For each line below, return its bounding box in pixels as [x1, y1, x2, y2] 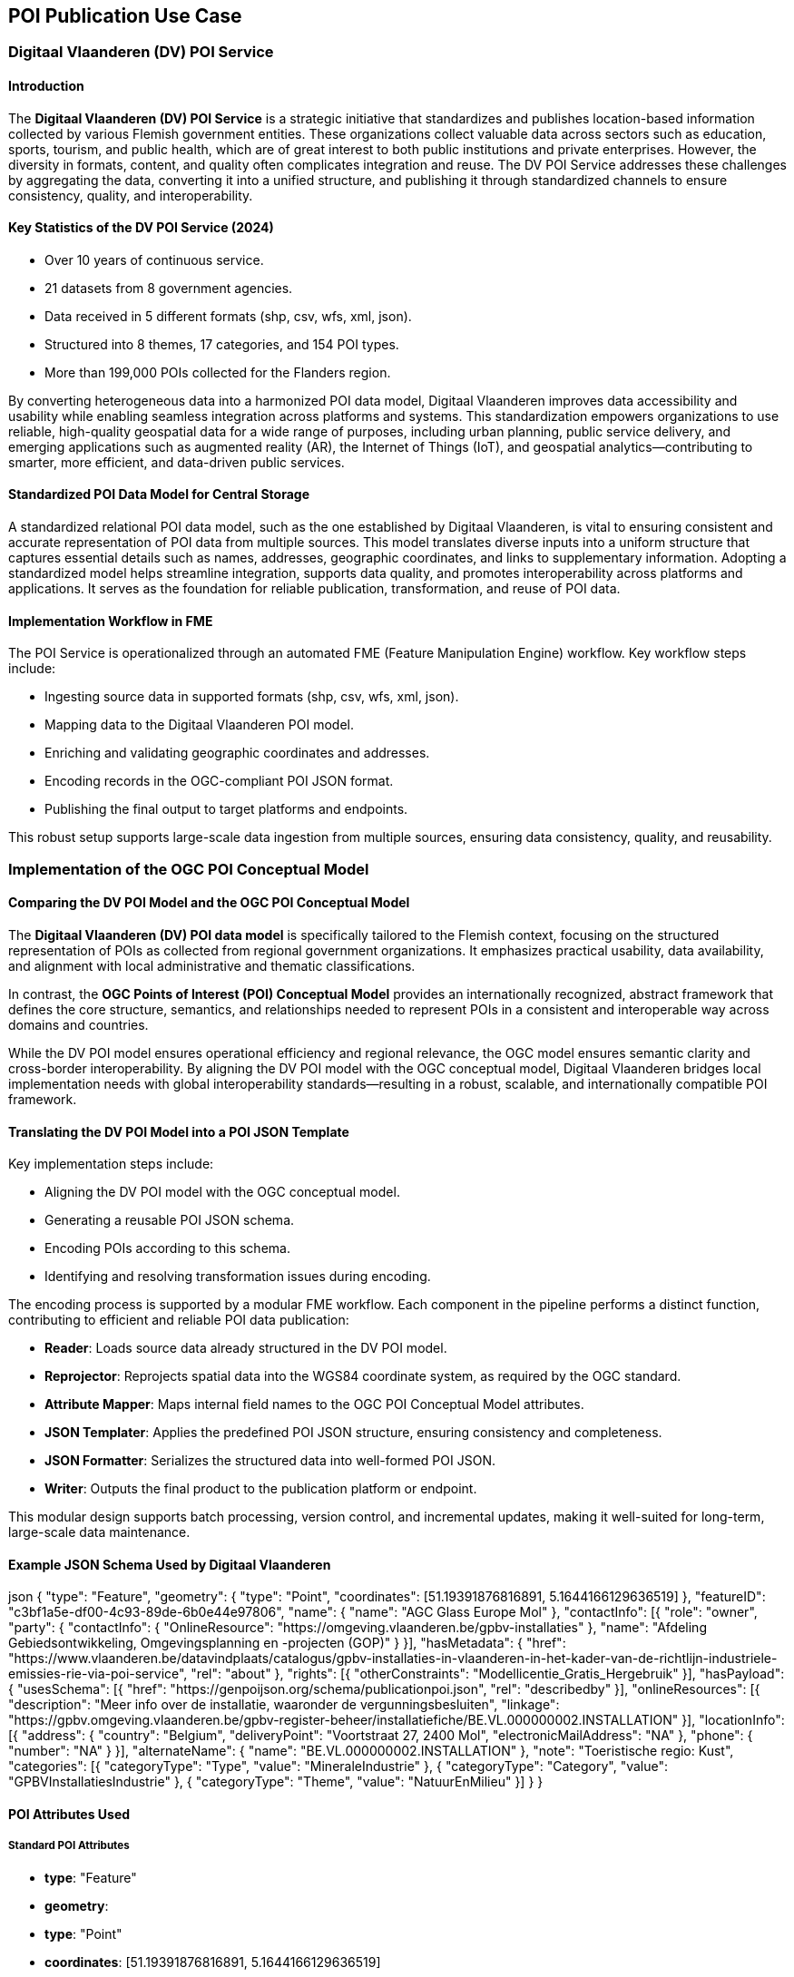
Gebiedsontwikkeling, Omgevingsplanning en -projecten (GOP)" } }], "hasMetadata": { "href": [8, 1635, 566, 1651]
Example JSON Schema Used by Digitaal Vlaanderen [8, 1556, 331, 1572]
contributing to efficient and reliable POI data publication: [8, 1312, 349, 1328]
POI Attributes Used [8, 1806, 131, 1822]
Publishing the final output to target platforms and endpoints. [44, 801, 408, 817]
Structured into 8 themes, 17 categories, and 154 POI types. [44, 336, 399, 352]
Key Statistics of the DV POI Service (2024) [8, 220, 274, 236]
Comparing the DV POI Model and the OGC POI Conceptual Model [8, 895, 410, 911]
